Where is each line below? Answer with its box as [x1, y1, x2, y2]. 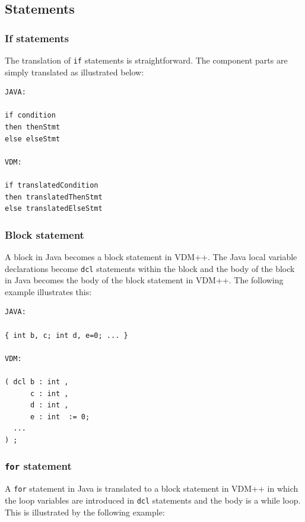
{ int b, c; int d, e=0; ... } [5, 331, 128, 340]
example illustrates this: [5, 285, 92, 298]
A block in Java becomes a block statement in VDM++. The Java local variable [5, 251, 297, 262]
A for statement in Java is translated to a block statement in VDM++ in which [5, 482, 298, 495]
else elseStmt [5, 134, 61, 143]
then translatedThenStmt [5, 192, 103, 201]
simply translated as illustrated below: [5, 65, 144, 78]
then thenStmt [5, 123, 61, 132]
